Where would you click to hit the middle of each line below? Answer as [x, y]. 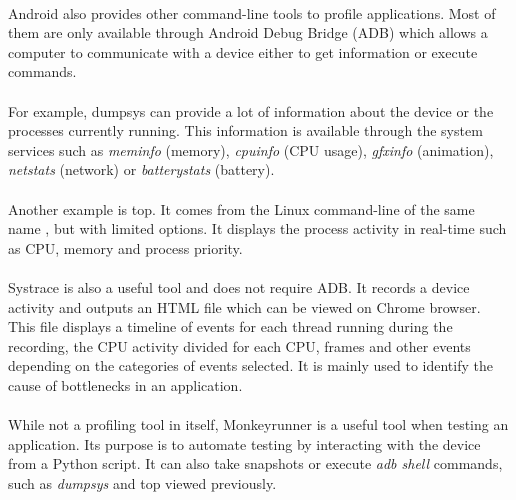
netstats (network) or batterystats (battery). [141, 169]
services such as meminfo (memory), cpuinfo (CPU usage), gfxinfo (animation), [251, 149]
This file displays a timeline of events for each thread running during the [230, 326]
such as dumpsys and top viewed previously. [142, 482]
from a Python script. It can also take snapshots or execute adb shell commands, [255, 463]
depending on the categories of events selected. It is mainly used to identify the [250, 365]
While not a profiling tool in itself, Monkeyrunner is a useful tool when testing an [258, 424]
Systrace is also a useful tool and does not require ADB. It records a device [239, 286]
